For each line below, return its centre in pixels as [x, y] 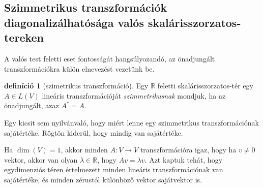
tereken [24, 37]
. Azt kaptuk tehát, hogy [184, 159]
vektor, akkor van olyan [41, 159]
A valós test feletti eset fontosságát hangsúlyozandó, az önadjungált [110, 58]
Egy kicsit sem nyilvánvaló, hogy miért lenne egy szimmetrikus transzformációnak [131, 122]
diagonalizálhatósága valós [74, 22]
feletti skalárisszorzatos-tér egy [205, 86]
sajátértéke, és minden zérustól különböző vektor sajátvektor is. [103, 179]
